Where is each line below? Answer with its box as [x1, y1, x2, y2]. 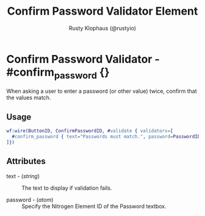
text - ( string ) [6, 172, 40, 179]
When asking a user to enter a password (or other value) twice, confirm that [6, 87, 197, 95]
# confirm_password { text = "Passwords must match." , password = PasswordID [12, 133, 201, 140]
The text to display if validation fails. [21, 184, 112, 192]
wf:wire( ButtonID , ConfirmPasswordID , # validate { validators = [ [6, 128, 173, 134]
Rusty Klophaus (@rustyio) [69, 24, 136, 32]
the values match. [6, 94, 51, 101]
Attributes [6, 156, 46, 167]
